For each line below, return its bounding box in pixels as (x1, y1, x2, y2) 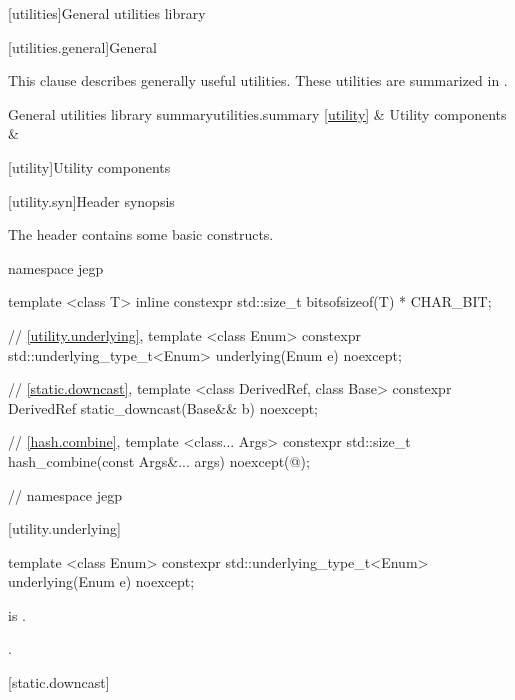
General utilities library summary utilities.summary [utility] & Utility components (8, 103, 507, 124)
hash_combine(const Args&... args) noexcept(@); (8, 450, 310, 471)
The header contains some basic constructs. (8, 224, 274, 245)
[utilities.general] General (8, 36, 157, 57)
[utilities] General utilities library (8, 3, 206, 23)
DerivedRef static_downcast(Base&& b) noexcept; (8, 397, 319, 418)
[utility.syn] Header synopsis (8, 190, 175, 211)
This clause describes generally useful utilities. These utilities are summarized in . (8, 70, 508, 91)
